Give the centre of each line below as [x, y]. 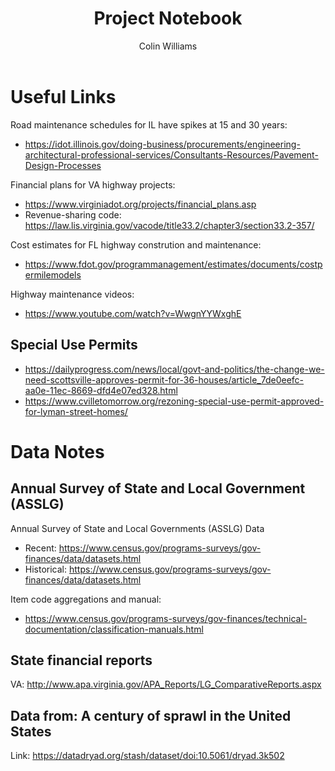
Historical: [46, 569]
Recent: [40, 548]
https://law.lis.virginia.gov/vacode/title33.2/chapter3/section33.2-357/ [169, 225]
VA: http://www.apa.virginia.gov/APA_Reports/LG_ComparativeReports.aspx [166, 684]
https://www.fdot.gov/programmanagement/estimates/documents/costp [173, 264]
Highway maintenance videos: [72, 294]
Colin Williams [168, 46]
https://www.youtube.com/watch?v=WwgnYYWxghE [133, 313]
